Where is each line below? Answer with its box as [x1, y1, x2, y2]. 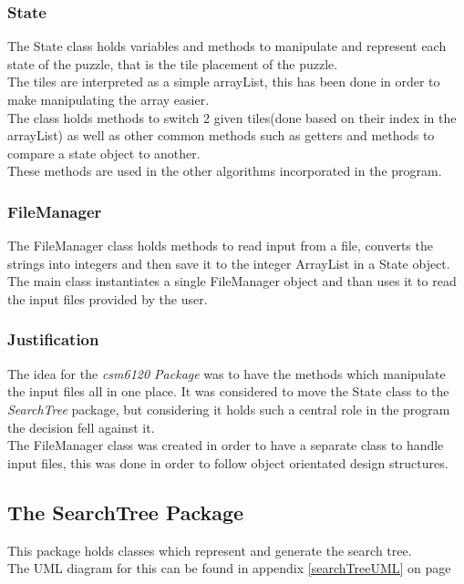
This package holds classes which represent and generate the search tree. [7, 540, 412, 559]
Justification [7, 328, 99, 351]
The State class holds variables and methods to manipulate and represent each [7, 36, 447, 56]
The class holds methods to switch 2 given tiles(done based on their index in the [7, 108, 457, 127]
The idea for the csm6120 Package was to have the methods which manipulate [7, 364, 446, 383]
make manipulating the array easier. [7, 90, 210, 108]
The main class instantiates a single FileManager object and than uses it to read [7, 272, 457, 291]
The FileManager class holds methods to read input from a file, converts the [7, 236, 433, 255]
